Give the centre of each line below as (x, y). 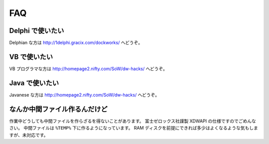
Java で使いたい (34, 83)
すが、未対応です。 (29, 135)
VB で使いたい (31, 57)
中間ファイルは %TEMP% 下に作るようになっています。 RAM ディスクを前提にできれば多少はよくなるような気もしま (141, 128)
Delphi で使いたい (37, 31)
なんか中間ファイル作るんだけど (58, 109)
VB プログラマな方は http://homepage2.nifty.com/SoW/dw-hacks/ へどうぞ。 (88, 69)
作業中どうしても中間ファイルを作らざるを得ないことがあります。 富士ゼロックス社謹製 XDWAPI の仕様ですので (124, 121)
